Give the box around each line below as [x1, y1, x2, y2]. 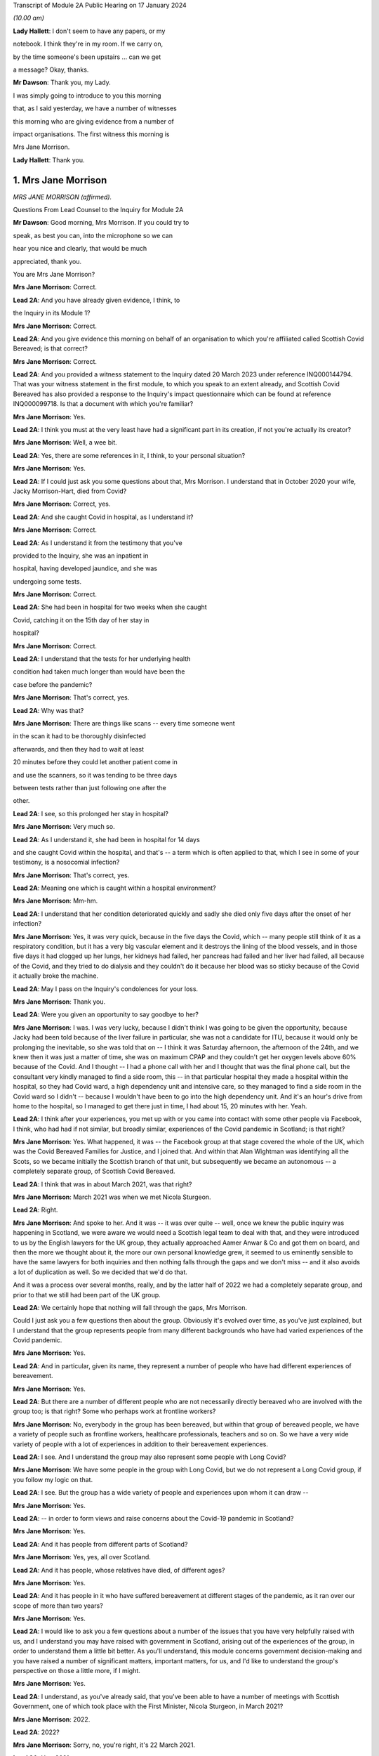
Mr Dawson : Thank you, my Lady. [13, 78, 112, 87]
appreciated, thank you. [13, 257, 82, 266]
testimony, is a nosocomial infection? [13, 858, 120, 867]
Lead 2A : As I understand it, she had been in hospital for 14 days [13, 835, 200, 844]
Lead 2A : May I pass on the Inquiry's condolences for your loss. [13, 984, 199, 993]
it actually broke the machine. [13, 971, 98, 980]
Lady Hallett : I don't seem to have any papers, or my [13, 27, 166, 35]
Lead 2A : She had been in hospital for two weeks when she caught [13, 603, 207, 611]
